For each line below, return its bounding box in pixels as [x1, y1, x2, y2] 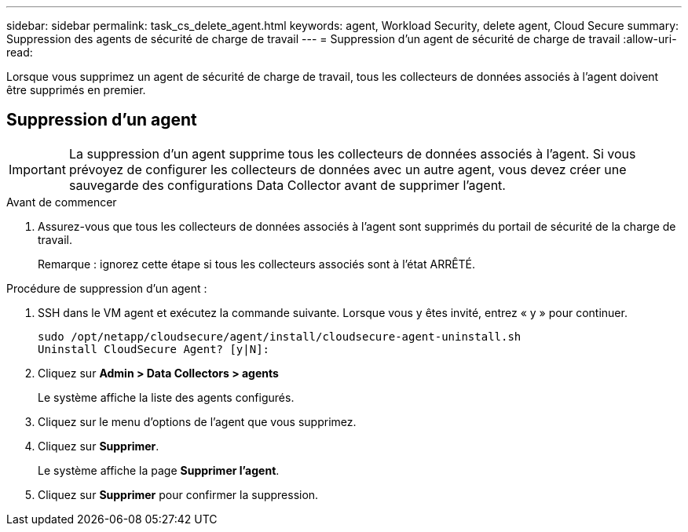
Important [9, 161, 66, 177]
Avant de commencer [6, 195, 117, 209]
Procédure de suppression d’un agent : [6, 281, 207, 295]
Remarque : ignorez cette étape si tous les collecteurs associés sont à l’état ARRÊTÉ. [38, 257, 476, 271]
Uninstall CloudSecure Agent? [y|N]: [38, 342, 270, 355]
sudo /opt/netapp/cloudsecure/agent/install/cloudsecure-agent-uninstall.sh [38, 330, 521, 343]
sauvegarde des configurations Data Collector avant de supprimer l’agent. [68, 177, 506, 193]
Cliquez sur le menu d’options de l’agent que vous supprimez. [38, 414, 357, 428]
